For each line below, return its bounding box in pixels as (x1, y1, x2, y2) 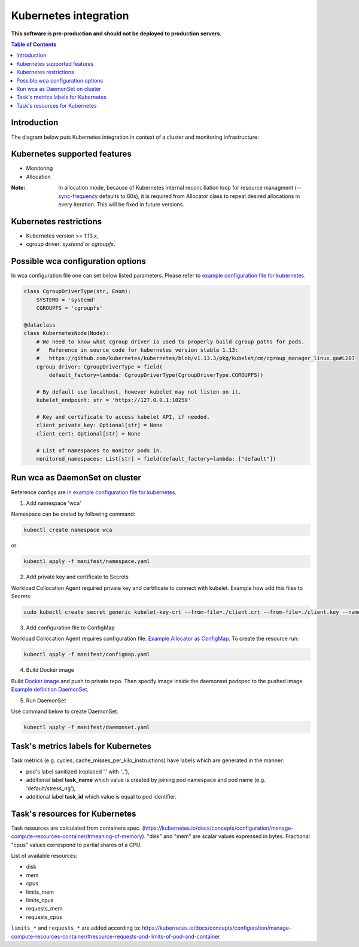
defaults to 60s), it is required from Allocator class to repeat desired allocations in (99, 192, 300, 200)
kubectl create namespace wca (23, 526, 112, 534)
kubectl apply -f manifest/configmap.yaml (23, 651, 150, 658)
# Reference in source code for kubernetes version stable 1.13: (36, 346, 239, 353)
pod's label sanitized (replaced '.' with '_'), (26, 768, 130, 775)
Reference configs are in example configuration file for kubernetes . (11, 488, 177, 496)
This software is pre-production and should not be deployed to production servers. (11, 30, 222, 37)
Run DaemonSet (26, 697, 66, 704)
